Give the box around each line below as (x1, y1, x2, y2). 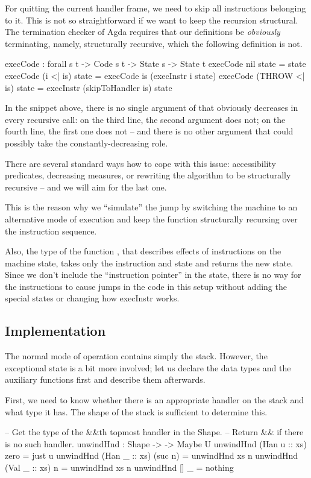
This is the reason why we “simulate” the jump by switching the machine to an (5, 201, 298, 213)
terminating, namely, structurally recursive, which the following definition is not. (5, 37, 303, 49)
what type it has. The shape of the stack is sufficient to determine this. (5, 405, 268, 418)
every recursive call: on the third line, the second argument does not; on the (5, 113, 286, 125)
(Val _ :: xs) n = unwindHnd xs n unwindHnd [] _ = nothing (5, 461, 234, 474)
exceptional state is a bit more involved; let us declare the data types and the (5, 361, 291, 374)
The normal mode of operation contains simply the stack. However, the (5, 350, 268, 362)
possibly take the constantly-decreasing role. (5, 136, 168, 149)
